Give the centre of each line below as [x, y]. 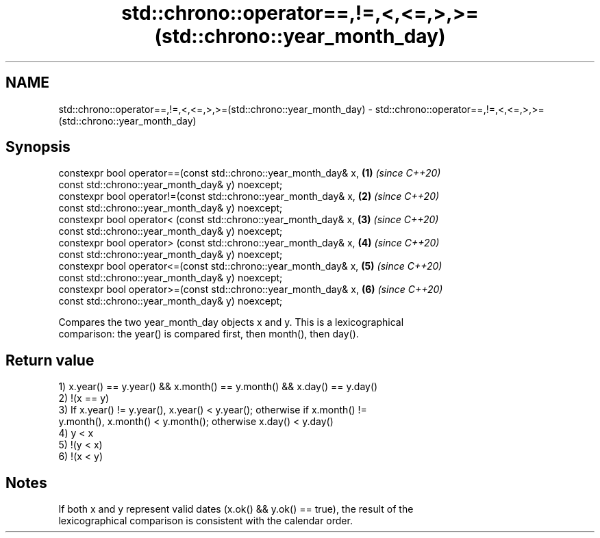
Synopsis [38, 147]
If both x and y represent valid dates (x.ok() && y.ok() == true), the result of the [236, 509]
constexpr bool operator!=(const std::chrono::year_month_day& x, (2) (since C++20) [249, 196]
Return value [50, 360]
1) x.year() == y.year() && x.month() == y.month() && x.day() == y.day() [218, 387]
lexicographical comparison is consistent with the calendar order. [205, 521]
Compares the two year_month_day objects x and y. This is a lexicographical [231, 322]
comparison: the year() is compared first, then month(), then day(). [209, 334]
